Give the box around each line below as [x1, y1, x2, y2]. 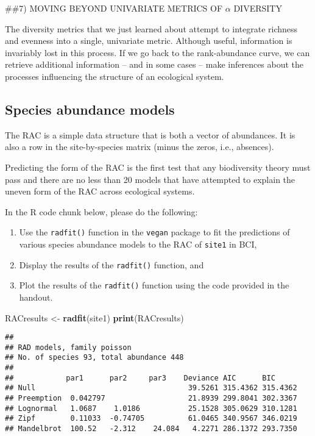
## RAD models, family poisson [5, 343, 132, 352]
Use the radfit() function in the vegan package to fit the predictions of [19, 226, 290, 238]
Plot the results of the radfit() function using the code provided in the [19, 279, 289, 291]
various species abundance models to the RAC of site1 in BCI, [19, 237, 257, 250]
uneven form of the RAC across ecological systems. [5, 185, 195, 198]
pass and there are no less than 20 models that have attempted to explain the [5, 173, 296, 185]
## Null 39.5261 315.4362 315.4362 [5, 384, 297, 393]
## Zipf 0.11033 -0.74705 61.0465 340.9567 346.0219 [5, 414, 297, 423]
